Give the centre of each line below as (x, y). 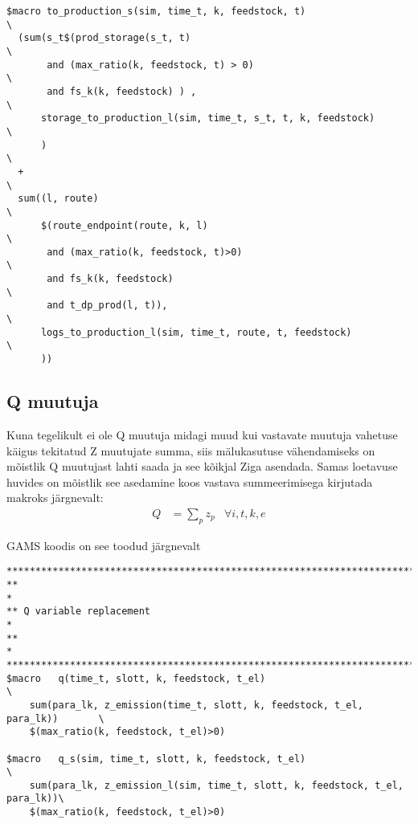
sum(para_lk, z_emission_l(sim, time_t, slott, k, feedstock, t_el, (216, 785)
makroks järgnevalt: (55, 498)
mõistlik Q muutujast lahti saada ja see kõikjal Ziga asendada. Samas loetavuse (202, 466)
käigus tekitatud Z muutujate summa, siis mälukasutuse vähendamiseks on (191, 450)
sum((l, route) (58, 199)
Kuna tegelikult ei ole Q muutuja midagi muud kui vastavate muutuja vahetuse (202, 434)
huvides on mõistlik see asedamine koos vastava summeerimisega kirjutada (190, 481)
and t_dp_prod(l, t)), (107, 306)
